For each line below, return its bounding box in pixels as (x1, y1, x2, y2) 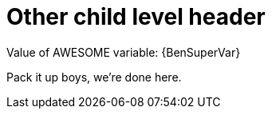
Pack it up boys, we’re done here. (6, 69, 182, 84)
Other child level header (6, 3, 266, 30)
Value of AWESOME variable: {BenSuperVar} (6, 45, 241, 59)
